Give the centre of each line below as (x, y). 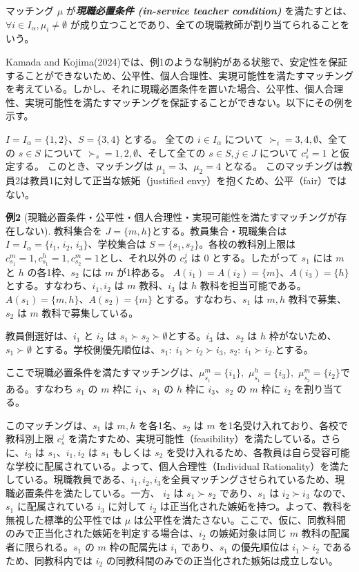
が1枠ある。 (143, 272)
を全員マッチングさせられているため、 (248, 479)
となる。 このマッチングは (283, 166)
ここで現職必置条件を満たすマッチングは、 (102, 372)
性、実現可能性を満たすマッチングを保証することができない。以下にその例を (179, 102)
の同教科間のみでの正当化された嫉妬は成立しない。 (222, 560)
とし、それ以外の (138, 257)
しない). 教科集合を (58, 230)
